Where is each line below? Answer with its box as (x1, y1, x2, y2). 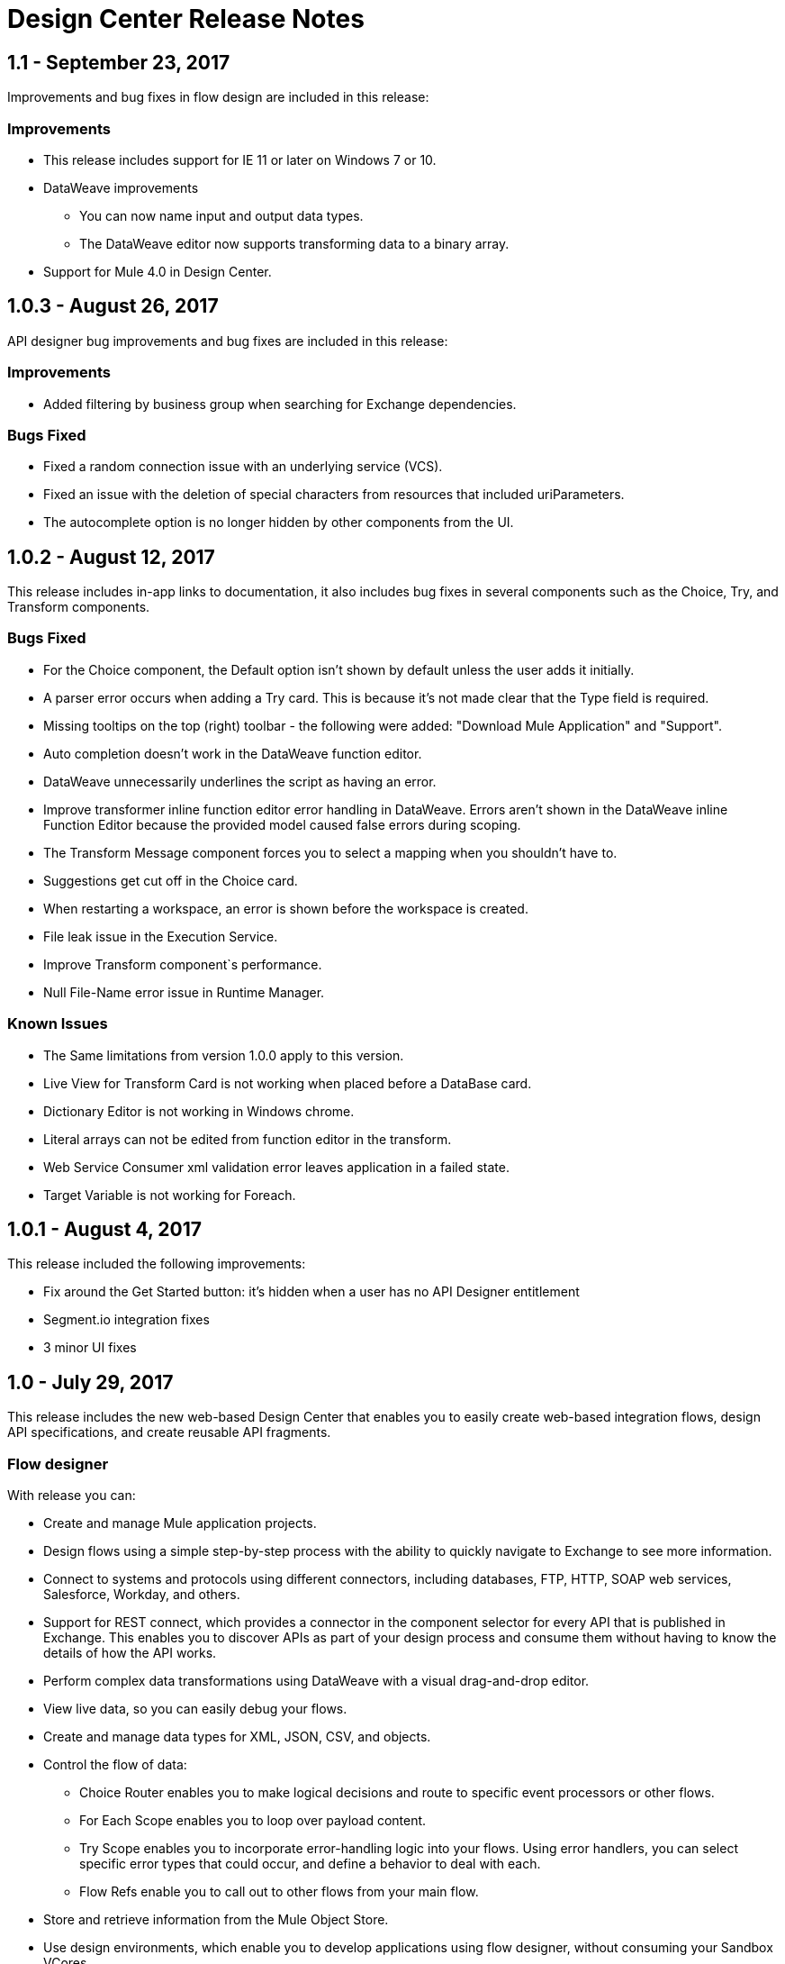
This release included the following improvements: (7, 1256, 306, 1272)
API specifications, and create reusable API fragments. (7, 1424, 331, 1441)
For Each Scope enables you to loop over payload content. (79, 1813, 427, 1829)
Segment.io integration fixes (43, 1312, 210, 1328)
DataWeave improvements (43, 179, 199, 195)
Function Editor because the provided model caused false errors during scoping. (43, 816, 521, 832)
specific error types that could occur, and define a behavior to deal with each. (79, 1856, 541, 1872)
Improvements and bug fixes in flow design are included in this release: (7, 89, 429, 105)
